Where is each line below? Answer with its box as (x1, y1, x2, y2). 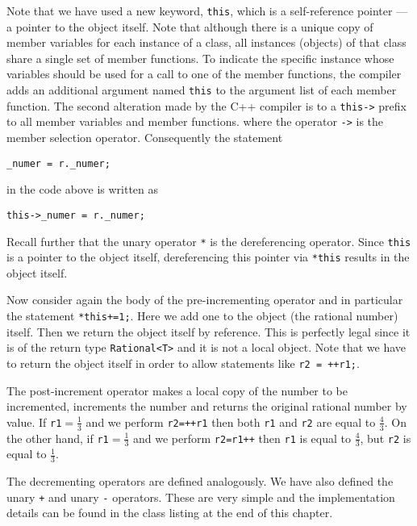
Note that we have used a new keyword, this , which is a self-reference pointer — (6, 2, 408, 19)
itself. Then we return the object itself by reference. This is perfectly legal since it (6, 323, 411, 340)
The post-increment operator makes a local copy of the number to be (6, 382, 348, 399)
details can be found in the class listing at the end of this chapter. (6, 504, 333, 521)
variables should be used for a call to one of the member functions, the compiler (6, 65, 402, 82)
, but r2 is (360, 429, 411, 446)
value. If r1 (6, 413, 62, 430)
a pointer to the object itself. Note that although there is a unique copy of (6, 18, 373, 35)
